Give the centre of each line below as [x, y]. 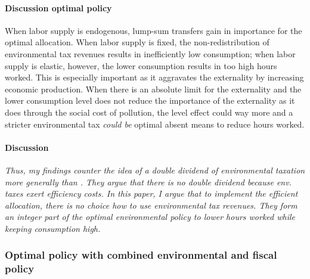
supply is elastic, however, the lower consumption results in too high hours [141, 65]
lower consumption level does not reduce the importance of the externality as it [150, 100]
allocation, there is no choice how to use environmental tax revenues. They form [151, 205]
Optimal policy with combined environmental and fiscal [141, 255]
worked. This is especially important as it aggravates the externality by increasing [154, 77]
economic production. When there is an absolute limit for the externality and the [153, 89]
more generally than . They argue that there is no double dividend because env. [148, 182]
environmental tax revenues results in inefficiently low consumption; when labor [150, 53]
